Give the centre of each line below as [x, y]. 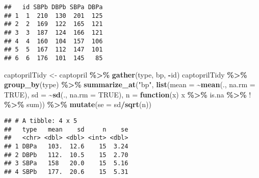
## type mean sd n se [66, 129]
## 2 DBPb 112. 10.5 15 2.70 [66, 155]
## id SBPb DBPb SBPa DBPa [54, 7]
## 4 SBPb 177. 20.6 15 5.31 [66, 172]
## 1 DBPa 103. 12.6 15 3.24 [66, 146]
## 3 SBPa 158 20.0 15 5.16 [66, 163]
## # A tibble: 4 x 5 [41, 121]
